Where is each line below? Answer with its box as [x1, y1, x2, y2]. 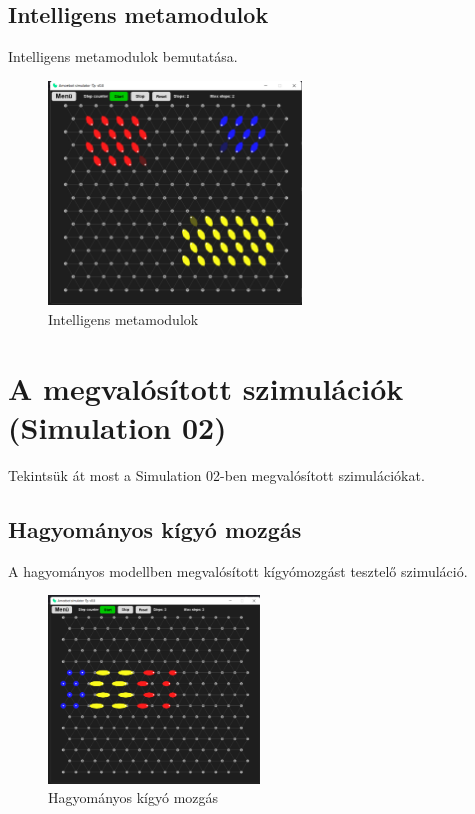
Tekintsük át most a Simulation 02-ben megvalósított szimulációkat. [8, 464, 425, 485]
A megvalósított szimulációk [8, 367, 404, 408]
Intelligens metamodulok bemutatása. [8, 46, 238, 67]
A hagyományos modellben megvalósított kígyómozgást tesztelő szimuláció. [8, 560, 468, 581]
